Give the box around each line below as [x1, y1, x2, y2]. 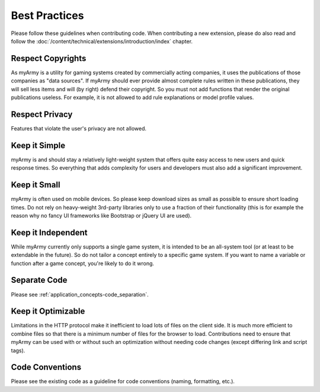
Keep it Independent [11, 227, 88, 237]
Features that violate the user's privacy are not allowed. [11, 125, 147, 132]
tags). [11, 347, 25, 354]
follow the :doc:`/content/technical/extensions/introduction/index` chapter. [11, 37, 193, 44]
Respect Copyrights [11, 53, 87, 63]
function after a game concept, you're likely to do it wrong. [11, 260, 154, 267]
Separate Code [11, 275, 68, 285]
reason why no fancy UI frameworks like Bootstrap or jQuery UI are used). [11, 212, 192, 219]
